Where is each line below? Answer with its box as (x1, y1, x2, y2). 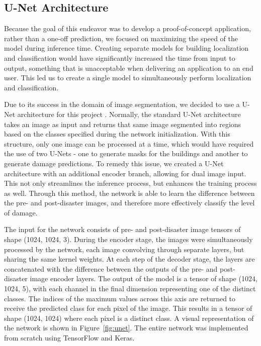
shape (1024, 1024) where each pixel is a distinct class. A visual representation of (4, 312, 254, 323)
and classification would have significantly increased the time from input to (4, 52, 235, 63)
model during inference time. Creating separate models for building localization (4, 43, 249, 53)
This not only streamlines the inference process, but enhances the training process (4, 178, 257, 188)
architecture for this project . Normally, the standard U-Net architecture (17, 108, 241, 119)
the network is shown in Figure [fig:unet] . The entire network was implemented (4, 322, 248, 333)
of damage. (4, 207, 38, 217)
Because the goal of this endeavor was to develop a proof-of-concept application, (4, 23, 251, 34)
